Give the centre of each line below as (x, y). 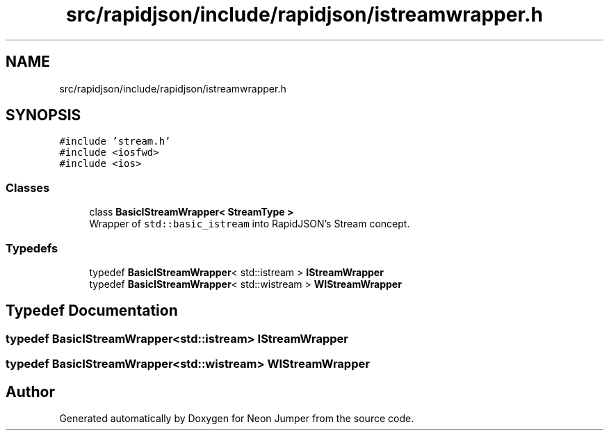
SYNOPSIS (43, 115)
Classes (28, 187)
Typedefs (32, 248)
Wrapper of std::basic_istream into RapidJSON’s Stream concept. (250, 224)
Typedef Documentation (92, 311)
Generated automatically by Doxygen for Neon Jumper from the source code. (237, 418)
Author (30, 391)
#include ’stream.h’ (115, 142)
